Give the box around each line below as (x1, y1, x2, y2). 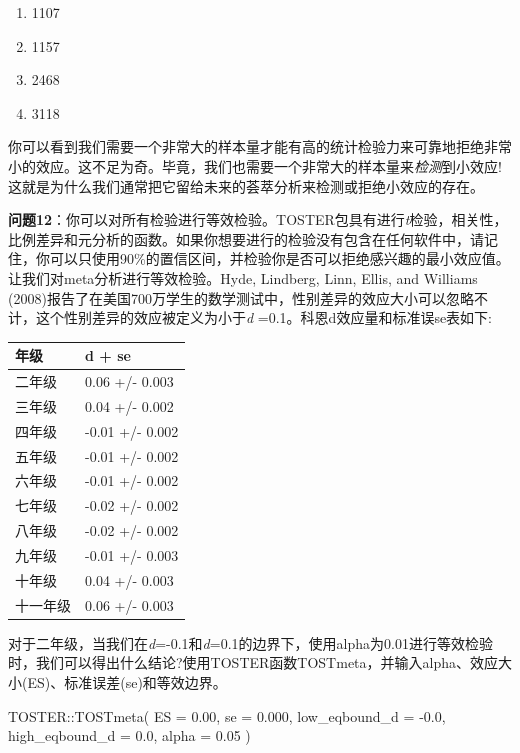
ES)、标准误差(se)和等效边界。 (27, 671, 227, 692)
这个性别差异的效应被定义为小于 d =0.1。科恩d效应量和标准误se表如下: (35, 307, 493, 328)
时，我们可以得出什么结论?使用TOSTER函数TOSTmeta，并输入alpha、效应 (8, 652, 499, 673)
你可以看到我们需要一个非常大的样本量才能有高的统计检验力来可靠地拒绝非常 (8, 136, 512, 157)
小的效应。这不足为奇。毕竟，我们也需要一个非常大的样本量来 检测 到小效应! (8, 155, 502, 176)
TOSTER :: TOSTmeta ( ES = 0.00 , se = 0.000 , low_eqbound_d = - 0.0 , (8, 705, 446, 726)
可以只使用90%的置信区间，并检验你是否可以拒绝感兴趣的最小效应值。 (49, 248, 510, 269)
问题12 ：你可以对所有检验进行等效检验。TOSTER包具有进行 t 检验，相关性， (8, 209, 508, 230)
